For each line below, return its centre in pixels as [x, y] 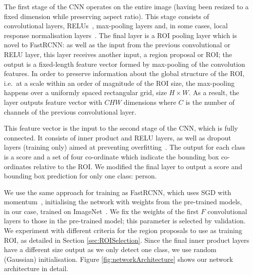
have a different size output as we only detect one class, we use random [110, 249]
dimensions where [150, 102]
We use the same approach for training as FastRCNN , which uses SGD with [118, 192]
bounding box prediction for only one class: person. [80, 176]
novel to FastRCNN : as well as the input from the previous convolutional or [117, 45]
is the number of [210, 102]
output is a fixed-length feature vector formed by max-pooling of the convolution [125, 64]
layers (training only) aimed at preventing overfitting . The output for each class [125, 147]
